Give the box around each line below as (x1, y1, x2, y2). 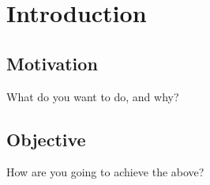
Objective (6, 126, 86, 151)
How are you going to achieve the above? (6, 164, 204, 180)
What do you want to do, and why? (6, 88, 179, 104)
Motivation (6, 51, 98, 75)
